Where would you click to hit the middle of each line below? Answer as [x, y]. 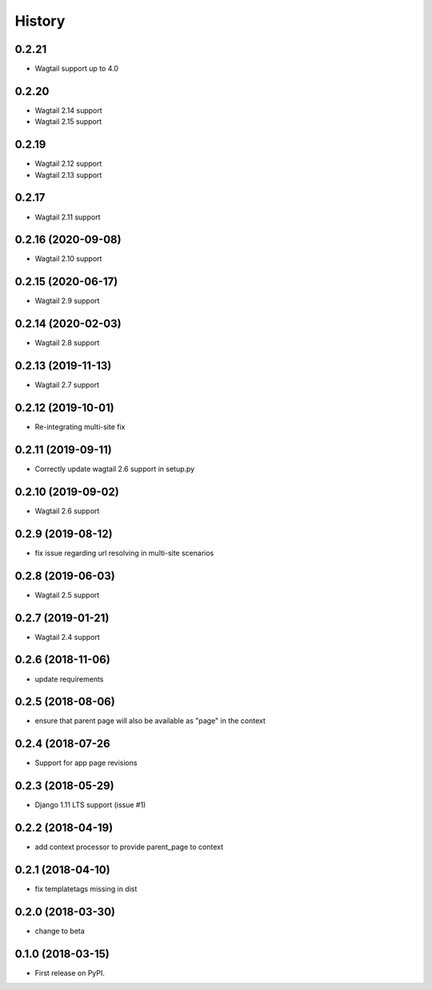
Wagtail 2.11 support [68, 217]
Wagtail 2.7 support [67, 385]
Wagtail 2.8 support [67, 343]
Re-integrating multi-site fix [80, 427]
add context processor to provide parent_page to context [129, 847]
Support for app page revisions [86, 763]
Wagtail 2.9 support [67, 301]
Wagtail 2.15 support [68, 122]
